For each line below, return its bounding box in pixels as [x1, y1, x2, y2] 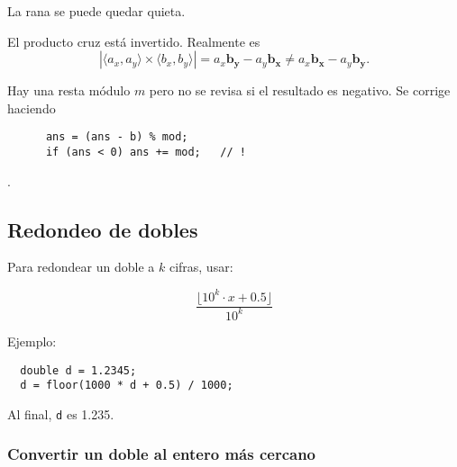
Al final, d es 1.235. [7, 404, 114, 423]
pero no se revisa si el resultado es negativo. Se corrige [149, 81, 451, 100]
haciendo [7, 98, 56, 117]
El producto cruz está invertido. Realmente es [7, 31, 260, 50]
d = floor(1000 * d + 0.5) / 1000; [20, 379, 233, 392]
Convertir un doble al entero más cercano [7, 443, 316, 465]
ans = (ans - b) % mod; [45, 130, 188, 144]
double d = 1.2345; [20, 364, 137, 377]
